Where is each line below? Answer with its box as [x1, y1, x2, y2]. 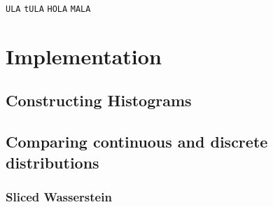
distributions [6, 151, 99, 173]
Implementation [6, 41, 162, 70]
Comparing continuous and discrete [6, 131, 268, 152]
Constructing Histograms [6, 90, 192, 111]
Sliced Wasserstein [6, 187, 112, 205]
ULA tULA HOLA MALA [6, 4, 91, 14]
